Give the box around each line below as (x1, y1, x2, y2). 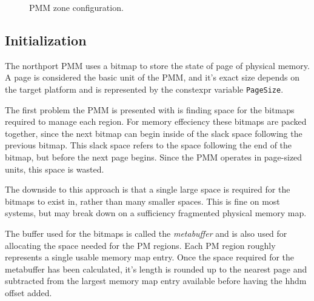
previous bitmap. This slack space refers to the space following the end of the (5, 139, 292, 151)
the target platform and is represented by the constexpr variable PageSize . (5, 82, 284, 95)
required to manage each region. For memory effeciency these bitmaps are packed (5, 115, 307, 128)
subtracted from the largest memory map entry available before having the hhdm (5, 274, 307, 287)
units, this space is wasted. (5, 162, 104, 175)
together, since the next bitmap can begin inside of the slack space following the (5, 127, 302, 139)
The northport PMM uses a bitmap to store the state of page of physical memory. (5, 59, 310, 71)
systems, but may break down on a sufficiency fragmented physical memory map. (5, 207, 307, 219)
